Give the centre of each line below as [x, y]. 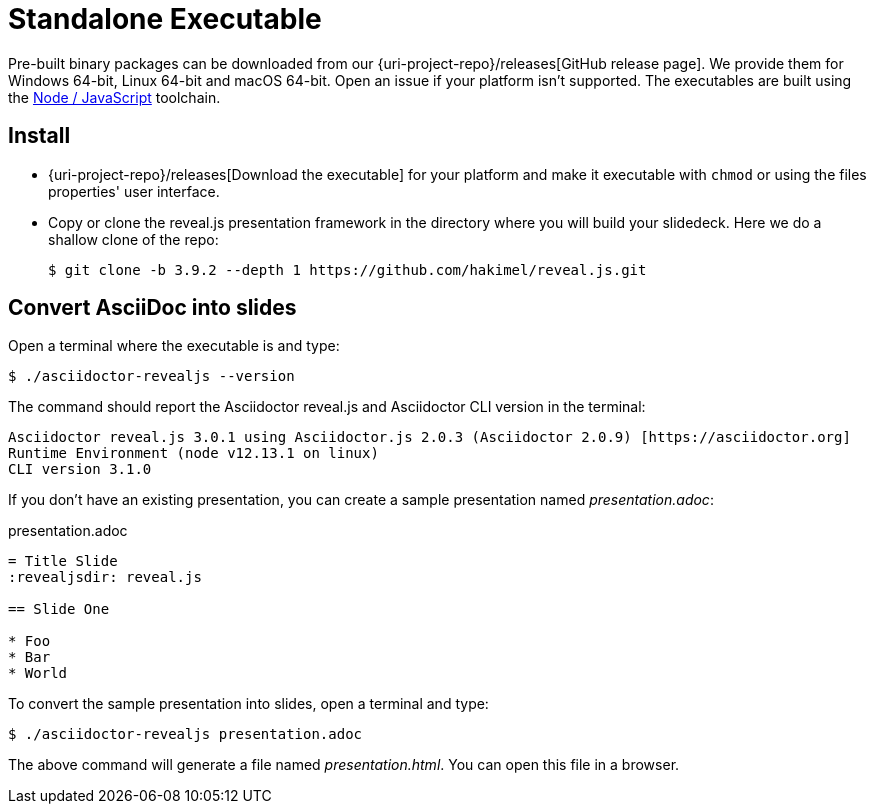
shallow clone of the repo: [133, 239]
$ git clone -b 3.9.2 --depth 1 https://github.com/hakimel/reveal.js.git [347, 269]
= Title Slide [63, 561]
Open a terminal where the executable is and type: [174, 346]
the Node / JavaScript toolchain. [114, 97]
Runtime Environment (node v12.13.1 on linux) [193, 453]
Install [39, 136]
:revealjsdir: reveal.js [105, 577]
